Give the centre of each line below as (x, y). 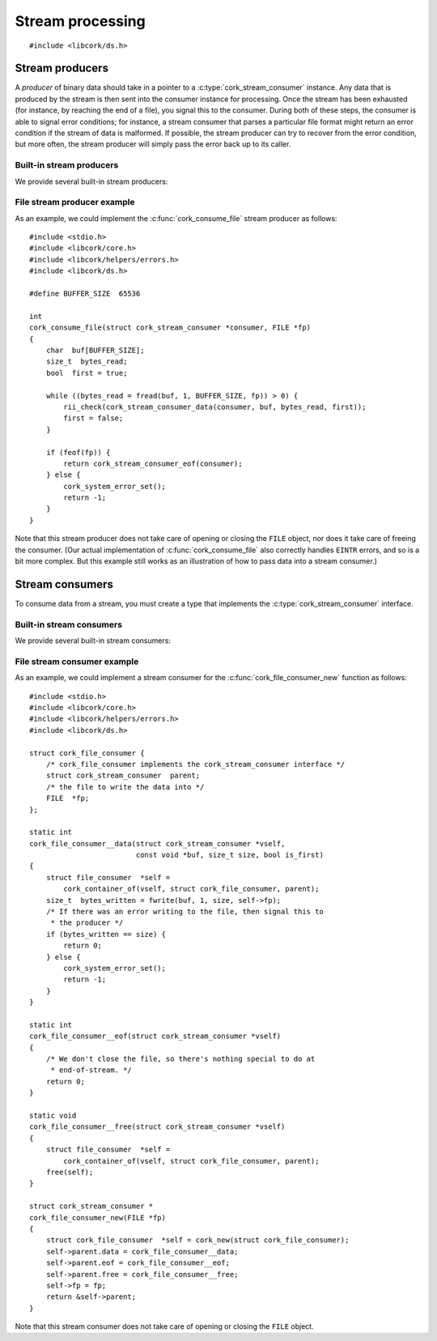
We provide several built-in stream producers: (91, 181)
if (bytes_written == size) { (106, 934)
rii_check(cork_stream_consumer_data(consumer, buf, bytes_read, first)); (215, 407)
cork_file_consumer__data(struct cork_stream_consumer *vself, (157, 843)
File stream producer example (75, 202)
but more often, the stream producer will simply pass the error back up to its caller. (153, 144)
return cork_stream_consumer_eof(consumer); (153, 463)
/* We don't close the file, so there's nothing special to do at (180, 1059)
